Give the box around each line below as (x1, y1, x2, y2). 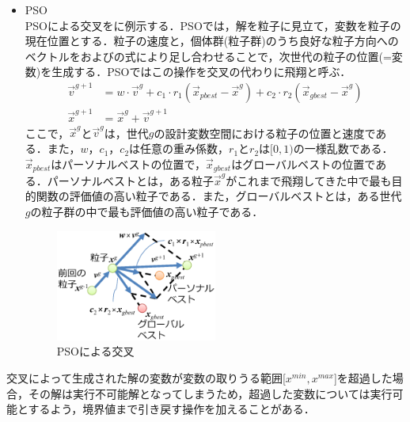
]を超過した (333, 369, 393, 386)
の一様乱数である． (293, 140, 393, 157)
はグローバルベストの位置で (231, 155, 376, 172)
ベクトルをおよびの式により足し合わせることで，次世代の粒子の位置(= (25, 48, 392, 64)
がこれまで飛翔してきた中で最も (226, 172, 392, 188)
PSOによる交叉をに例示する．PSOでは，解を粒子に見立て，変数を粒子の (25, 17, 401, 33)
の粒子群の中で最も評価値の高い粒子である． (30, 203, 264, 220)
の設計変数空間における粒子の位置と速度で (154, 124, 376, 141)
